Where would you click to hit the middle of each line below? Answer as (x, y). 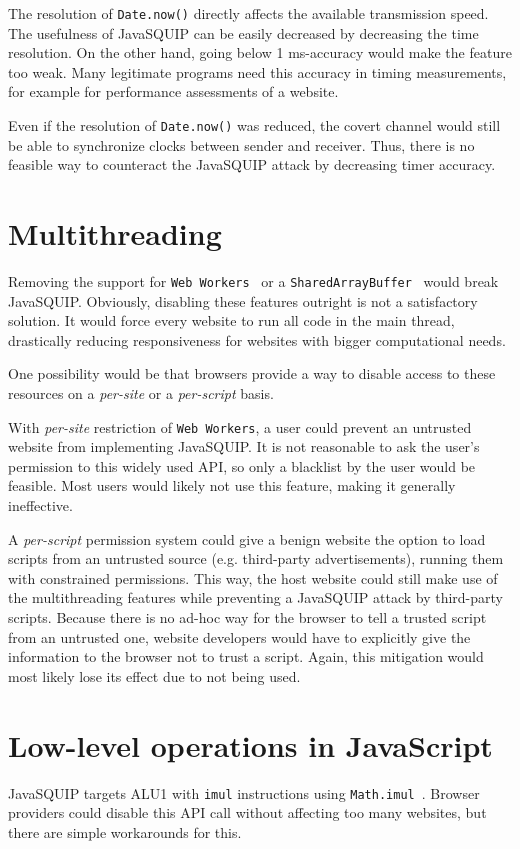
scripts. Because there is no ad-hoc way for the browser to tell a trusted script (247, 617)
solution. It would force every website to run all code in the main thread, (231, 320)
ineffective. (40, 505)
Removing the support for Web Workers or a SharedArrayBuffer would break (253, 281)
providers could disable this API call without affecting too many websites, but (247, 812)
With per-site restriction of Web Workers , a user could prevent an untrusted (240, 426)
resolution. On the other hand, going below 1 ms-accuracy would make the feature (260, 52)
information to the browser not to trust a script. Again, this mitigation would (246, 656)
